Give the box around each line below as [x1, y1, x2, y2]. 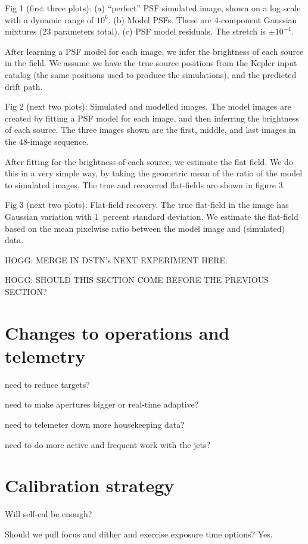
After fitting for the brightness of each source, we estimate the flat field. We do [5, 155, 293, 167]
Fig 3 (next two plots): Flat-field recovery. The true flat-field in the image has [5, 198, 289, 211]
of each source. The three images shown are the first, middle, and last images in [5, 123, 296, 136]
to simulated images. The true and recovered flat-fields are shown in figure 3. [5, 178, 285, 191]
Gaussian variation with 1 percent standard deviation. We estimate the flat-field [5, 210, 298, 222]
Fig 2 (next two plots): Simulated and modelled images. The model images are [5, 100, 291, 113]
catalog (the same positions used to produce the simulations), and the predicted [5, 68, 297, 80]
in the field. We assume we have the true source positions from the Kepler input [5, 57, 297, 69]
